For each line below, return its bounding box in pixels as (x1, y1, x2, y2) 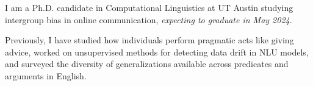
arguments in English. (5, 69, 87, 82)
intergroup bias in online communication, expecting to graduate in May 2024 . (5, 13, 292, 26)
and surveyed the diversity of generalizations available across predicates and (5, 57, 289, 70)
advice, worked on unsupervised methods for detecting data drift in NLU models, (5, 45, 309, 58)
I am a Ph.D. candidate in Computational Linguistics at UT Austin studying (5, 1, 293, 13)
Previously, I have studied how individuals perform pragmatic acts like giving (5, 34, 294, 46)
